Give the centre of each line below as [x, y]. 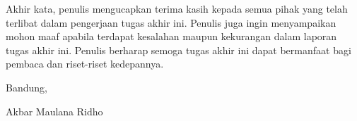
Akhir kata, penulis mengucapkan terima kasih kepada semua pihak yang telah [177, 8]
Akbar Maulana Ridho [54, 111]
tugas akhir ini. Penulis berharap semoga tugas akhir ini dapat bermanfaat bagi [178, 50]
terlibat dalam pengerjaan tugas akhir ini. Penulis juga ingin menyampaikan [171, 22]
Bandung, [27, 87]
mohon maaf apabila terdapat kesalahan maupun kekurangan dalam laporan [171, 36]
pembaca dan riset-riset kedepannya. [85, 64]
